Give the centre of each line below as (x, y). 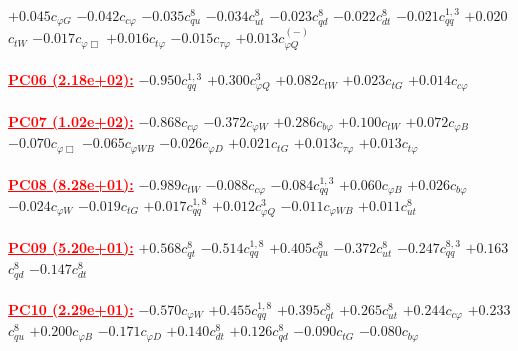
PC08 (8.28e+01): (71, 183)
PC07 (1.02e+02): (71, 121)
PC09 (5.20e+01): (71, 246)
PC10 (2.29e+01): (71, 308)
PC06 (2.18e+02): (71, 79)
